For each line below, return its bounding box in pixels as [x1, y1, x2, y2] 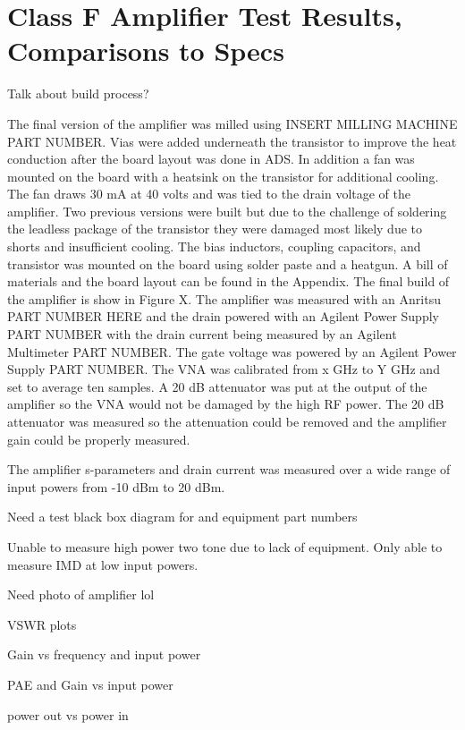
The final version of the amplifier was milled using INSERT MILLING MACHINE [7, 114, 458, 132]
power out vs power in [7, 705, 129, 724]
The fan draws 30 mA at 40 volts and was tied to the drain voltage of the [7, 184, 410, 203]
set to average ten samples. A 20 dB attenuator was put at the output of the [7, 377, 427, 395]
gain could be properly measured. [7, 429, 190, 448]
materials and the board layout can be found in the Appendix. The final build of [7, 272, 450, 291]
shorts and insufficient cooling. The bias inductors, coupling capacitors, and [7, 237, 421, 256]
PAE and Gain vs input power [7, 675, 173, 693]
